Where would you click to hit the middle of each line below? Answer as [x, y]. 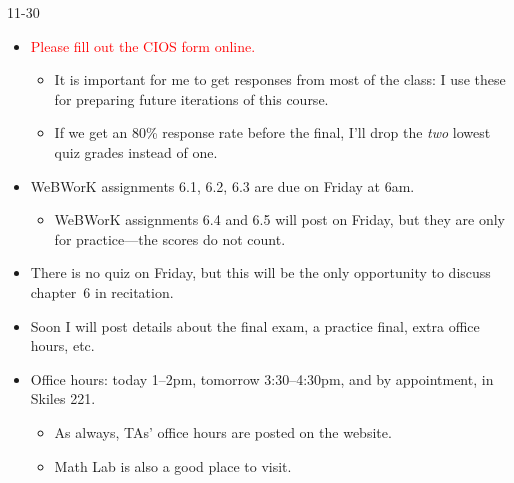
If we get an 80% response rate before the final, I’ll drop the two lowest [272, 132]
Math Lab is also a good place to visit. [173, 465]
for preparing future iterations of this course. [191, 98]
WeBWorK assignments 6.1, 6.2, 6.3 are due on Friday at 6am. [222, 185]
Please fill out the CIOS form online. [143, 45]
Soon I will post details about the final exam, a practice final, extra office [255, 325]
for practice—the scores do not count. [170, 238]
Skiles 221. [63, 398]
